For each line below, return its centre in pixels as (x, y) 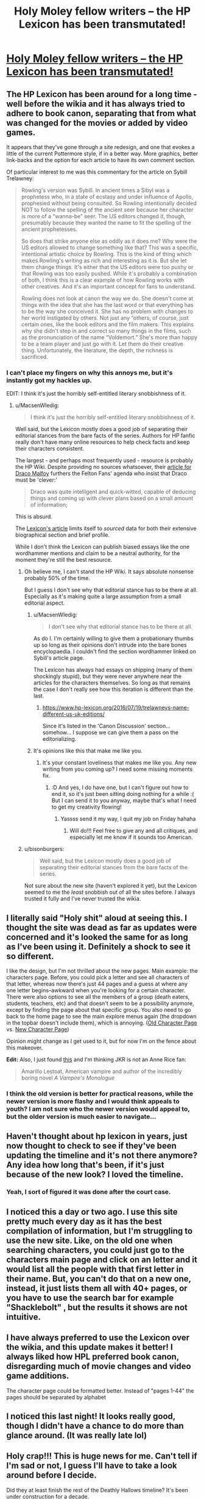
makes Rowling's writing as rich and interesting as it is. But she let (104, 260)
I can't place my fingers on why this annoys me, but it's (90, 372)
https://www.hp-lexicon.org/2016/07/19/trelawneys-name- (116, 708)
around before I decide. (51, 1475)
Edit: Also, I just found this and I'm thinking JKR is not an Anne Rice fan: (97, 1059)
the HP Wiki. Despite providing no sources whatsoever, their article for (103, 467)
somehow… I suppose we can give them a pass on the (110, 732)
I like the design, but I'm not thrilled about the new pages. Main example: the (102, 971)
